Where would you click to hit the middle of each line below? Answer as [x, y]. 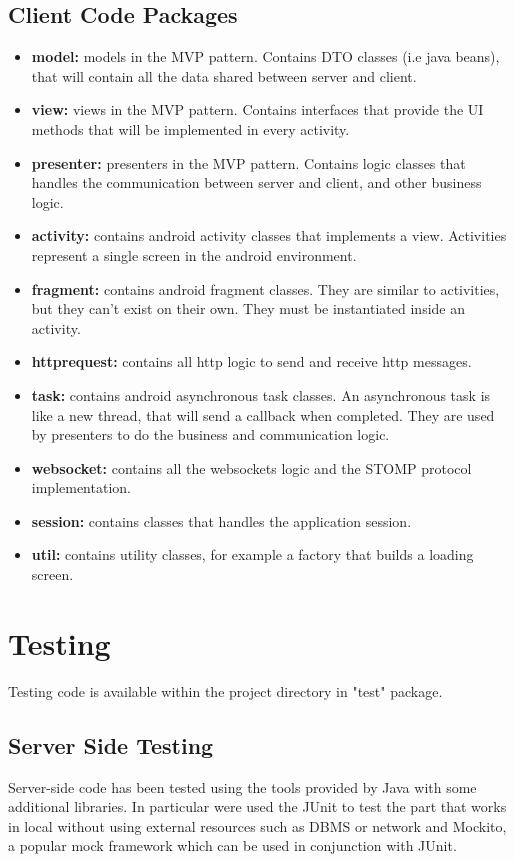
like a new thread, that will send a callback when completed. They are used [263, 414]
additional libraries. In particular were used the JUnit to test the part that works [257, 806]
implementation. [81, 487]
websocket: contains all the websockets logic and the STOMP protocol [251, 467]
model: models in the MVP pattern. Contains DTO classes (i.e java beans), [265, 56]
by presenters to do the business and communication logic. [210, 434]
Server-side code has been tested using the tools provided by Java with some [242, 786]
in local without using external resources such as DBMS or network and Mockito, [257, 825]
